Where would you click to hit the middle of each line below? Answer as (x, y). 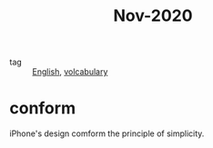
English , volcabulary (70, 72)
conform (42, 109)
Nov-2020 (153, 16)
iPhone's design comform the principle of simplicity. (107, 133)
